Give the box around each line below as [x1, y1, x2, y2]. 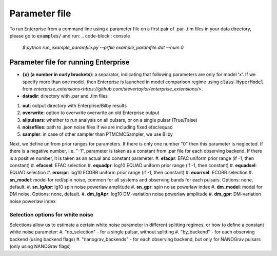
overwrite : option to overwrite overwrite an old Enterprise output [22, 109, 160, 116]
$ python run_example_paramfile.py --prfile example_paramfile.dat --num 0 [22, 44, 184, 51]
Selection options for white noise [9, 211, 94, 218]
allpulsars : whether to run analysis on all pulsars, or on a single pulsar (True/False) [22, 117, 197, 123]
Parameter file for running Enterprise [9, 58, 130, 67]
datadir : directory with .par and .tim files [22, 93, 108, 99]
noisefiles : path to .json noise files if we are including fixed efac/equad [22, 124, 173, 130]
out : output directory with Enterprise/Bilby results [22, 102, 127, 108]
